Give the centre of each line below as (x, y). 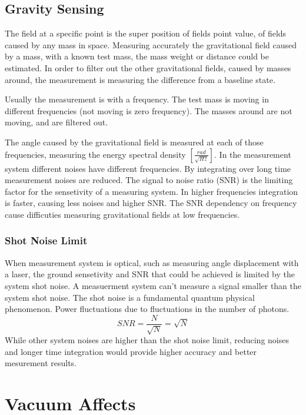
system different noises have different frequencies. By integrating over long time (148, 168)
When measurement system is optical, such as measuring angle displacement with (152, 262)
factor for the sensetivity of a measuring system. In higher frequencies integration (152, 191)
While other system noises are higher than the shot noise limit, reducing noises (147, 340)
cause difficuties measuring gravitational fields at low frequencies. (122, 214)
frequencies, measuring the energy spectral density (95, 154)
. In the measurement (253, 154)
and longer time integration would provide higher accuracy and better (131, 351)
